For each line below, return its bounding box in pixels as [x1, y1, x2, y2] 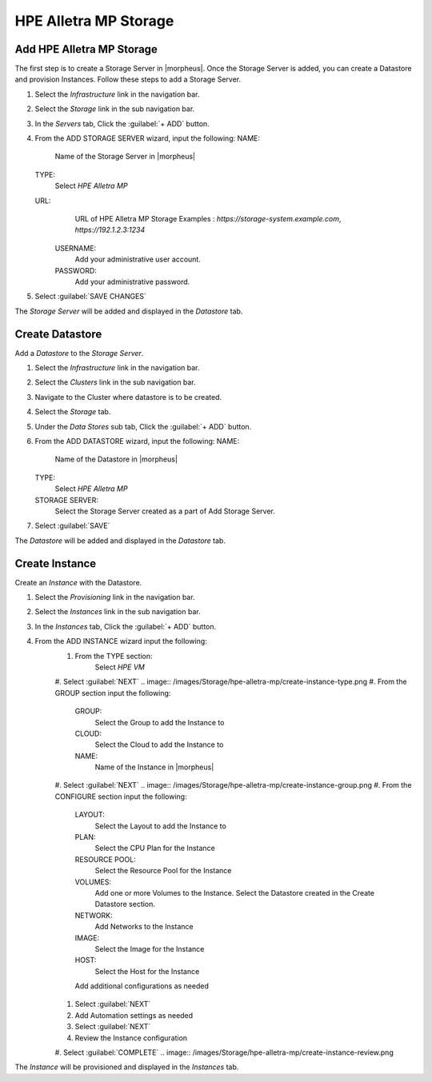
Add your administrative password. [74, 277, 190, 286]
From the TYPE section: [74, 651, 153, 661]
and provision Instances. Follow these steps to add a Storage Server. [14, 74, 242, 84]
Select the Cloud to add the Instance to [94, 740, 224, 749]
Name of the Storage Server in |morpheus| [54, 152, 196, 162]
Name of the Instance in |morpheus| [94, 762, 214, 772]
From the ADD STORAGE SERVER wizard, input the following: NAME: [34, 134, 260, 143]
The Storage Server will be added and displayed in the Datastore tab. [14, 306, 243, 316]
